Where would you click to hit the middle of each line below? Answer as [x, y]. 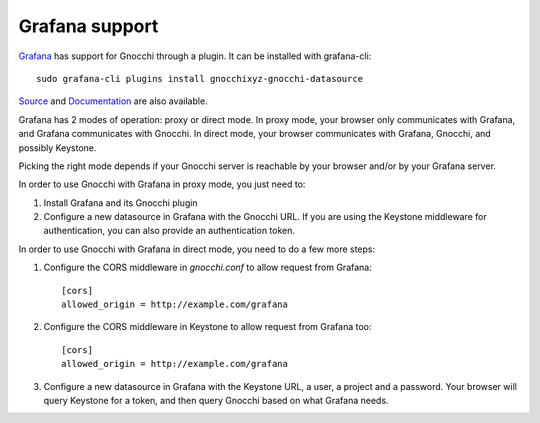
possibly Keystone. [57, 147]
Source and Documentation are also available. [113, 101]
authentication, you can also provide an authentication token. [169, 231]
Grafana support [88, 26]
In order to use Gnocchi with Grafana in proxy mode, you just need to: [162, 184]
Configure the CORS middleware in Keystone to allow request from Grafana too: [207, 327]
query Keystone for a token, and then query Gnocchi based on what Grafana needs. [216, 400]
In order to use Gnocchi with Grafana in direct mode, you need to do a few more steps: [197, 249]
